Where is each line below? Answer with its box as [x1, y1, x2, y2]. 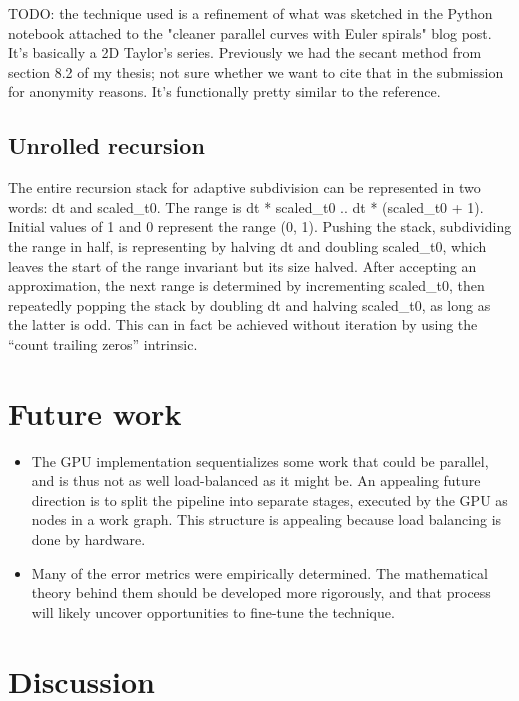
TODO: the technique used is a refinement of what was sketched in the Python [8, 3, 493, 23]
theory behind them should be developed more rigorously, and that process [31, 582, 491, 603]
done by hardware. [31, 529, 146, 550]
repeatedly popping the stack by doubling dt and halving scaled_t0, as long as [8, 294, 491, 315]
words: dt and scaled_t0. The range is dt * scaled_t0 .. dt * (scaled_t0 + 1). [8, 196, 484, 217]
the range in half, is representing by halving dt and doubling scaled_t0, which [8, 235, 487, 256]
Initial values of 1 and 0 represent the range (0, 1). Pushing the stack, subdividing [8, 216, 512, 237]
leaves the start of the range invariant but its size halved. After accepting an [8, 255, 477, 276]
